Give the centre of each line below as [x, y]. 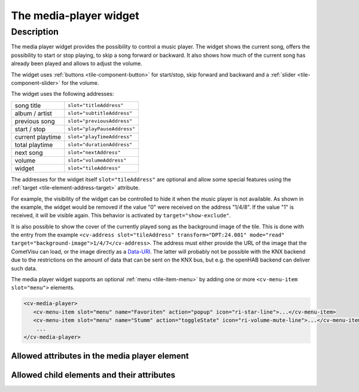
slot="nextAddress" [94, 153]
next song [29, 153]
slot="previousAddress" [100, 121]
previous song [35, 121]
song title [28, 105]
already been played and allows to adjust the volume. [77, 63]
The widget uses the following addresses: [63, 94]
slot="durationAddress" [100, 145]
